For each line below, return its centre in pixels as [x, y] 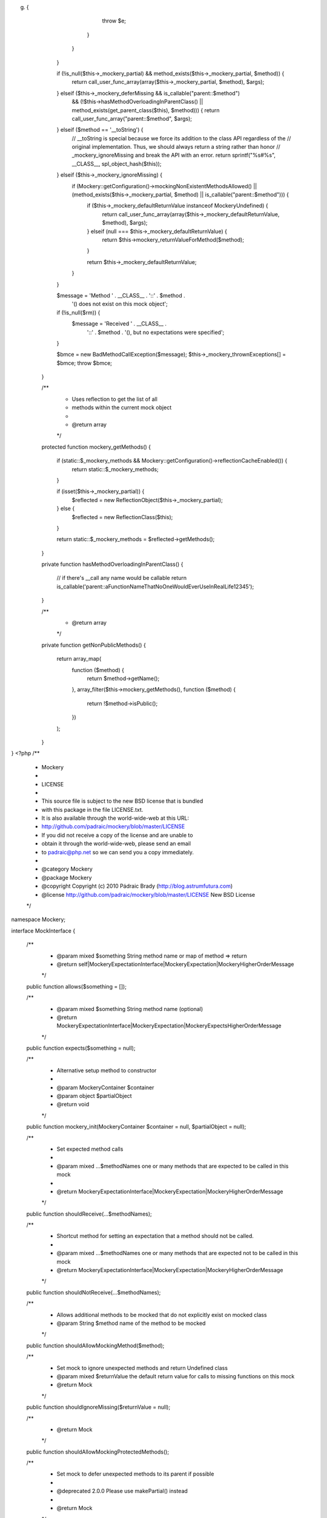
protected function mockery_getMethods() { [96, 447]
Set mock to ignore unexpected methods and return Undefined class [142, 1368]
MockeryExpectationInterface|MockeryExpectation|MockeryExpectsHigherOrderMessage [169, 1026]
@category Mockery [67, 869]
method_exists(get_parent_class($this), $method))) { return [146, 110]
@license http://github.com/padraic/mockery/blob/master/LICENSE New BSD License [148, 894]
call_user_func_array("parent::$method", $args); [132, 118]
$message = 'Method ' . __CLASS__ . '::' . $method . [121, 295]
